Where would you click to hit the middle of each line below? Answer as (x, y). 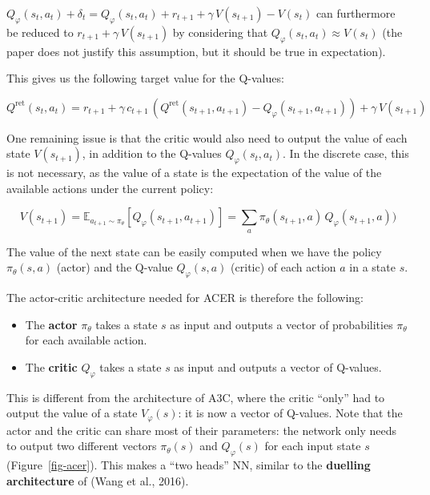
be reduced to (40, 32)
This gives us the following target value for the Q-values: (145, 78)
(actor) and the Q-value (115, 267)
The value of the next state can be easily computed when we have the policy (194, 251)
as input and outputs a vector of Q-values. (278, 366)
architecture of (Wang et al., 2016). (98, 480)
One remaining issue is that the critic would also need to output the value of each (207, 137)
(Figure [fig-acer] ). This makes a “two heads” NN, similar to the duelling (189, 465)
